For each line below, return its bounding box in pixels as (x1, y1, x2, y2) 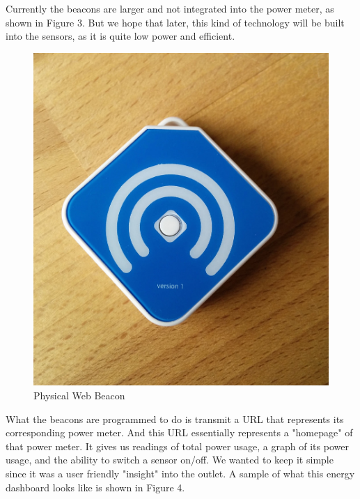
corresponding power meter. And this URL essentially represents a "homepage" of (6, 425, 353, 440)
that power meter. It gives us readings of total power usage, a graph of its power (6, 438, 349, 453)
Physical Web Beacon (33, 388, 125, 403)
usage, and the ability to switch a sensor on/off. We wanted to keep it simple (6, 452, 334, 467)
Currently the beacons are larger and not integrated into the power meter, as (6, 1, 334, 15)
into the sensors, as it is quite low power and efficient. (6, 29, 235, 43)
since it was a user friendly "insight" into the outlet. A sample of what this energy (6, 466, 355, 480)
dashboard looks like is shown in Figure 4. (6, 479, 185, 494)
